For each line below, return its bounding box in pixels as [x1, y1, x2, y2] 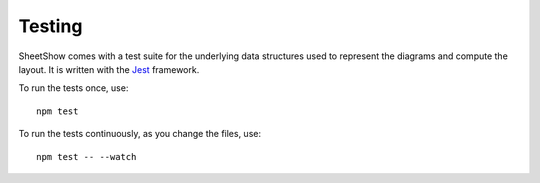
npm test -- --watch [36, 151, 137, 162]
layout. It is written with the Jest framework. [18, 63, 200, 75]
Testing [18, 15, 83, 37]
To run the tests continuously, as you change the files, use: [18, 128, 262, 140]
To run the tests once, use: [18, 82, 129, 94]
